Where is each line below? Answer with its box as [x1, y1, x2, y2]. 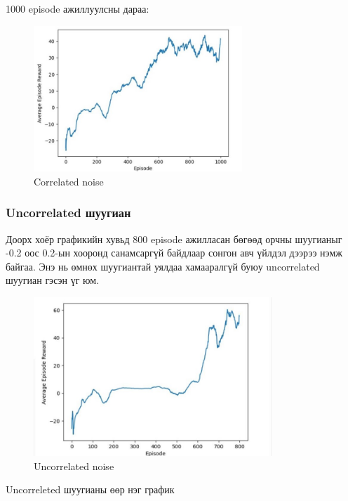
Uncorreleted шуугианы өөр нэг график [6, 482, 175, 497]
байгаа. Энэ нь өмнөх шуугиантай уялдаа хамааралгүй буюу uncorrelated [6, 259, 320, 273]
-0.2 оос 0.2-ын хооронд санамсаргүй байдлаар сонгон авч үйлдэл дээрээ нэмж [6, 245, 343, 260]
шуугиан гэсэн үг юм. [6, 273, 100, 287]
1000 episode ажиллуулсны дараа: [6, 1, 149, 15]
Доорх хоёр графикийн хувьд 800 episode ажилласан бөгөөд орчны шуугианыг [6, 231, 342, 246]
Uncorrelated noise [34, 458, 114, 473]
